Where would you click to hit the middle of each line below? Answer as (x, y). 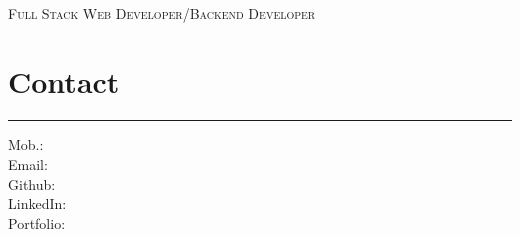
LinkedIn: (37, 203)
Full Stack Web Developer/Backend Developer (162, 12)
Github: (32, 183)
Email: (28, 163)
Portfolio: (37, 222)
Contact (64, 81)
